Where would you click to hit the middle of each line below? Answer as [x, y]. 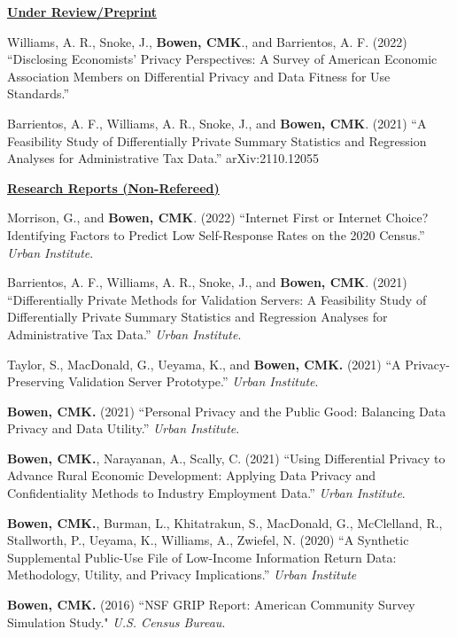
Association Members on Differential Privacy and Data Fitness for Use [199, 76]
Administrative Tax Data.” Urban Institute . [124, 334]
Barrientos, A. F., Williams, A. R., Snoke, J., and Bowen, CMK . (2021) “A [217, 123]
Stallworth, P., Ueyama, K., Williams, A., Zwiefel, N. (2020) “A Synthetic [208, 540]
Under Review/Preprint [82, 12]
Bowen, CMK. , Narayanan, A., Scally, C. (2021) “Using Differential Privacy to [226, 458]
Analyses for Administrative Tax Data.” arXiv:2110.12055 [163, 158]
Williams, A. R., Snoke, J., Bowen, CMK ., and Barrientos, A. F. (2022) [207, 41]
